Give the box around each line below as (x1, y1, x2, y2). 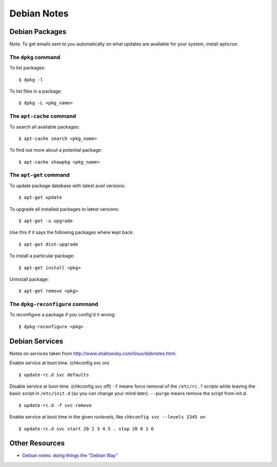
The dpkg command (9, 53, 61, 61)
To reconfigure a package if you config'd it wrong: (9, 312, 116, 318)
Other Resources (9, 439, 65, 447)
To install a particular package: (9, 253, 75, 259)
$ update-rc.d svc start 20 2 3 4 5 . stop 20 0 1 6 (18, 426, 154, 432)
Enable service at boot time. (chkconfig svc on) (9, 360, 110, 366)
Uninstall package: (9, 276, 49, 282)
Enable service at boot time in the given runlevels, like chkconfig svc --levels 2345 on (9, 414, 206, 420)
